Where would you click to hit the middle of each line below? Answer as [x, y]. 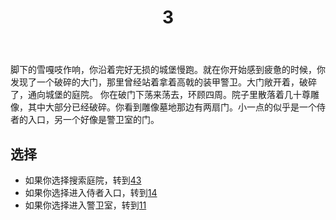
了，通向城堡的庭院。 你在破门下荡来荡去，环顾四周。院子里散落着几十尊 [160, 95]
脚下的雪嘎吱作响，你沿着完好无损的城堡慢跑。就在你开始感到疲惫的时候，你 [168, 70]
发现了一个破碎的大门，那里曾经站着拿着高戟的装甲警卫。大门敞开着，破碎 [163, 82]
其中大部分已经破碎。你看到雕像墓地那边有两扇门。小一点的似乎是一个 [172, 107]
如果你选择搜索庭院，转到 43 [83, 180]
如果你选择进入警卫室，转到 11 [85, 205]
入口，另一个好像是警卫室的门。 [93, 120]
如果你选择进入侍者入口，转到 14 [91, 192]
